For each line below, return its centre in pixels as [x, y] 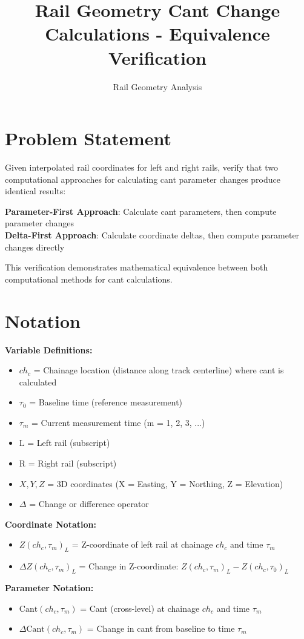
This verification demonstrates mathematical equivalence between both [137, 267]
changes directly [35, 247]
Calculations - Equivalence [157, 34]
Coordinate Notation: [51, 524]
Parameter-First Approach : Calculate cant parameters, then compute [141, 211]
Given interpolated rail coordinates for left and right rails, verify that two [141, 167]
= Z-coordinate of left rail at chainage [142, 544]
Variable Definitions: [49, 349]
